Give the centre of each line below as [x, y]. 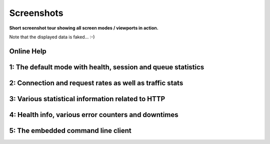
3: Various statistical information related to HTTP [87, 99]
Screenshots [36, 13]
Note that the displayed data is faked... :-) [52, 37]
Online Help [28, 51]
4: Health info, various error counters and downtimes [94, 115]
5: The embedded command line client [70, 130]
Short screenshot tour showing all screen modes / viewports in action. [84, 28]
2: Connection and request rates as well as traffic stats [96, 83]
